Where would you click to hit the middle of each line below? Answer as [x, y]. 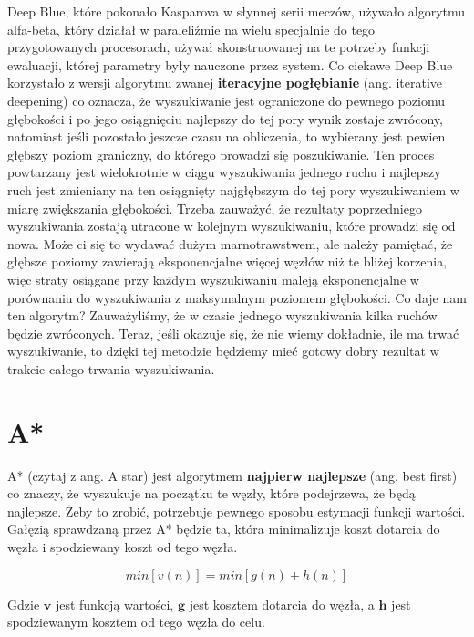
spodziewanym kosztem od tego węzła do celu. [136, 622]
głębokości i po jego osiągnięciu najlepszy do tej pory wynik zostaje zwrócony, [225, 118]
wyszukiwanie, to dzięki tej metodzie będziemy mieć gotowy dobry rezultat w [223, 351]
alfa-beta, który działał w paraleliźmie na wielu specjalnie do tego [191, 29]
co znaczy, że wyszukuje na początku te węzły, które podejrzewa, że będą [211, 493]
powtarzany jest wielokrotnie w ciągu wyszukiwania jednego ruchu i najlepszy [224, 172]
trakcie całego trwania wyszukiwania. [111, 368]
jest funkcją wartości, [114, 604]
